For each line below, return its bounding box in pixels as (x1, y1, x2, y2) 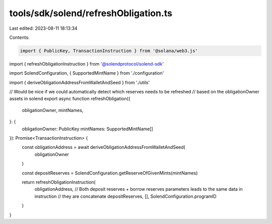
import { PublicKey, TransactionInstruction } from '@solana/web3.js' (20, 48, 198, 53)
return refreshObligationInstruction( (22, 179, 96, 185)
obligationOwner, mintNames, (22, 107, 84, 113)
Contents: (9, 34, 30, 40)
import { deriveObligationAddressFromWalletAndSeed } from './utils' (9, 79, 150, 85)
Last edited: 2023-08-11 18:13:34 (9, 25, 78, 31)
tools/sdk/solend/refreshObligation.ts (9, 8, 172, 19)
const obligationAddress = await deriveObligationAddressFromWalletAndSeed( (22, 144, 186, 150)
